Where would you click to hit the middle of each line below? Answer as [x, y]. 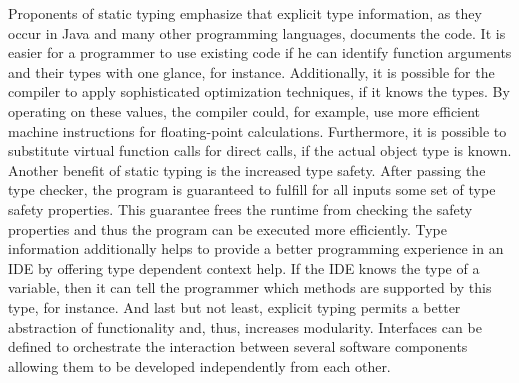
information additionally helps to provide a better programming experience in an [256, 248]
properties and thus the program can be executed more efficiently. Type [227, 228]
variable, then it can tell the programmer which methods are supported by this [250, 287]
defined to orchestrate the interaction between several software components [238, 346]
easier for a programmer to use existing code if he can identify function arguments [260, 52]
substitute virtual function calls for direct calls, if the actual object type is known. [260, 150]
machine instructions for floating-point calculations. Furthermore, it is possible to [257, 130]
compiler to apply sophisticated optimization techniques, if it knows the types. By [259, 91]
